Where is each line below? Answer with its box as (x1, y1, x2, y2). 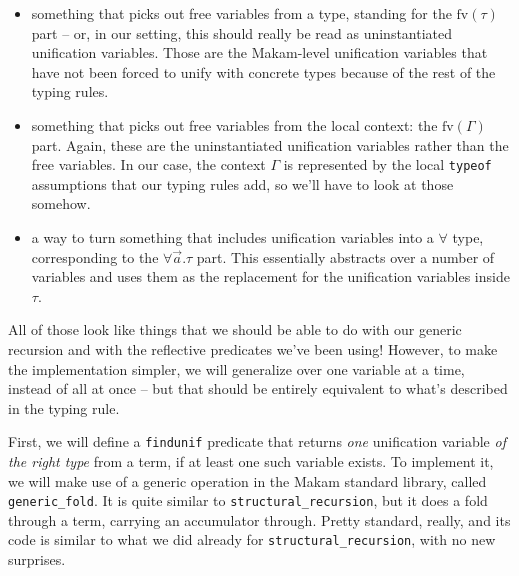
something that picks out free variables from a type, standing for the (31, 3, 452, 23)
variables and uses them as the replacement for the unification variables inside (31, 266, 510, 287)
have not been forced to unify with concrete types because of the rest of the (31, 61, 496, 82)
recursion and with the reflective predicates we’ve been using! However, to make (8, 338, 498, 359)
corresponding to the (31, 246, 159, 267)
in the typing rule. (8, 397, 120, 418)
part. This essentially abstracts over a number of (196, 246, 495, 267)
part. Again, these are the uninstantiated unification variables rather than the (31, 134, 509, 155)
